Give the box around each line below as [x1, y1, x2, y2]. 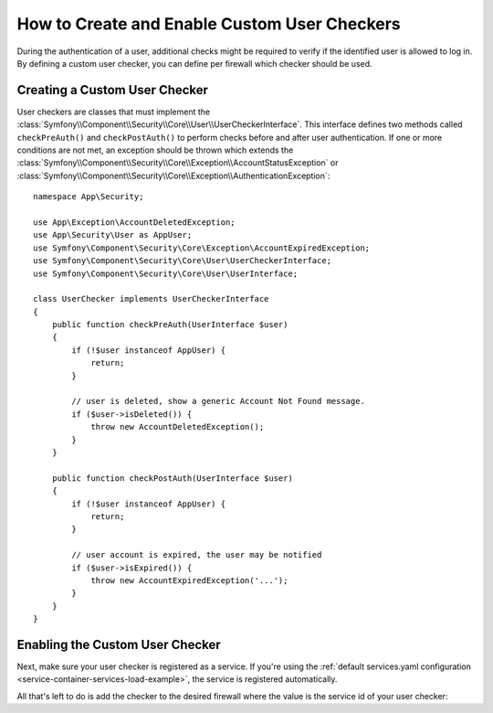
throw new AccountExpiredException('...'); [90, 575, 288, 585]
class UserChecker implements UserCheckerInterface [33, 293, 269, 304]
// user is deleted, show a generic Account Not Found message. [71, 396, 365, 407]
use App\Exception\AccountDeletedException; [33, 217, 236, 228]
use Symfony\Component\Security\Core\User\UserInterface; [33, 268, 299, 279]
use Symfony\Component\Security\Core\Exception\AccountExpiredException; [33, 242, 371, 253]
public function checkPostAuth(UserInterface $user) [51, 473, 294, 484]
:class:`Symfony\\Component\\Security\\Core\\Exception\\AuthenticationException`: [16, 170, 330, 181]
